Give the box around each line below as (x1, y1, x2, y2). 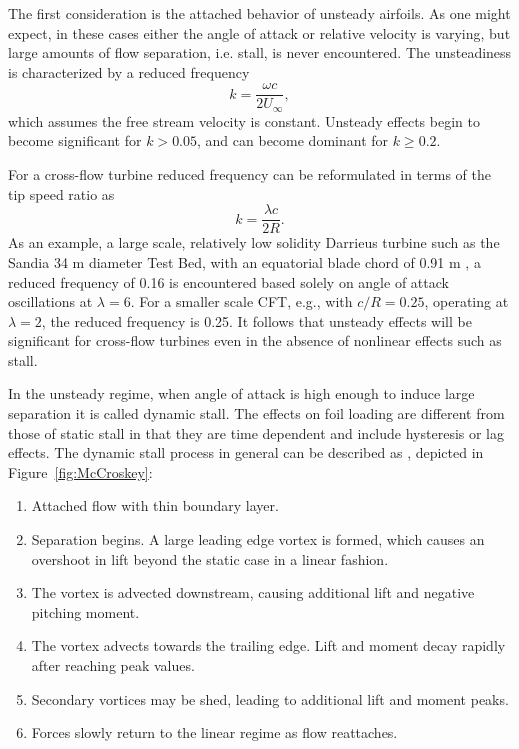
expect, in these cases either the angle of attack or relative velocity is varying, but (8, 22, 511, 43)
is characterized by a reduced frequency (8, 61, 250, 82)
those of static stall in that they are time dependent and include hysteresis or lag (8, 422, 505, 443)
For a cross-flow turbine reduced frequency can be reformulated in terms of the (8, 164, 491, 185)
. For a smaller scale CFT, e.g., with (130, 291, 353, 312)
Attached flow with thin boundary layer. (31, 495, 279, 516)
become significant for (8, 130, 142, 151)
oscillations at (8, 291, 93, 312)
